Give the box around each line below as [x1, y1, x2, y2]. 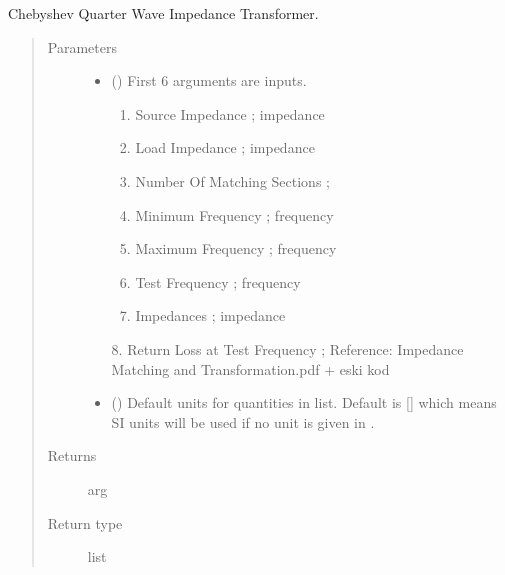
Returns [47, 445, 97, 466]
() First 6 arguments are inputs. [111, 70, 307, 91]
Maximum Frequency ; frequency [135, 238, 337, 259]
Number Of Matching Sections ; [135, 170, 330, 191]
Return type [47, 512, 123, 533]
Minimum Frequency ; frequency [135, 204, 334, 225]
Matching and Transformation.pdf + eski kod [111, 358, 390, 379]
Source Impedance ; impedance [135, 103, 325, 124]
